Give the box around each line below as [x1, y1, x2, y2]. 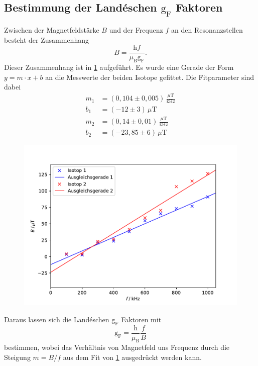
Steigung [4, 352, 31, 362]
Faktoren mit [121, 314, 162, 324]
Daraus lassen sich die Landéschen [4, 314, 109, 324]
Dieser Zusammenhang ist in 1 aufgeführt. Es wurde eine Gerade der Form [4, 62, 234, 72]
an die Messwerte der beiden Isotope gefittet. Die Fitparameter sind [45, 71, 254, 82]
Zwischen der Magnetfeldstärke [4, 25, 99, 35]
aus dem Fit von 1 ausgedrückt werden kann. [63, 352, 202, 362]
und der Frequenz [109, 25, 163, 35]
